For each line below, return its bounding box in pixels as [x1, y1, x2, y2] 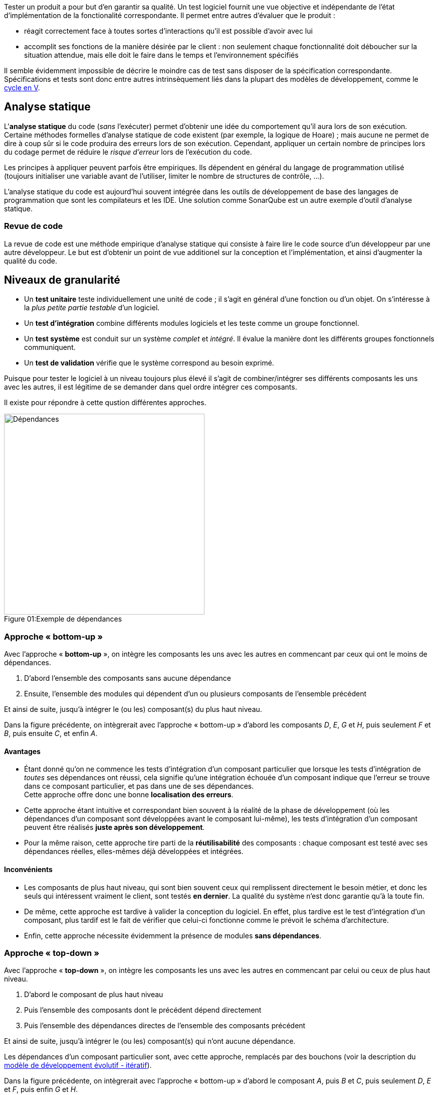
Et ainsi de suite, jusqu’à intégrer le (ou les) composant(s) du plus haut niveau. [4, 705, 262, 714]
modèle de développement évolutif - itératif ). [4, 1061, 152, 1070]
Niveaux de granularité [4, 274, 120, 287]
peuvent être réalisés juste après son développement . [24, 823, 205, 832]
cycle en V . [4, 83, 40, 92]
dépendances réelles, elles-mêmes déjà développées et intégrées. [24, 847, 244, 856]
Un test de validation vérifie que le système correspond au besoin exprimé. [24, 358, 274, 368]
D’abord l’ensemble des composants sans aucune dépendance [24, 674, 232, 683]
